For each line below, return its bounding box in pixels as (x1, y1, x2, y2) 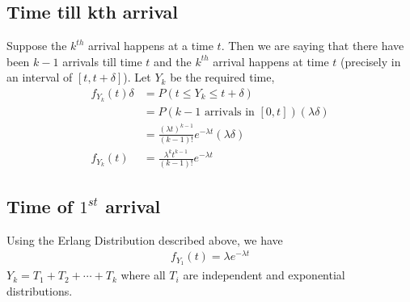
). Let (123, 69, 151, 86)
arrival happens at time (213, 52, 329, 69)
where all (120, 266, 166, 283)
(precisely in (340, 52, 401, 69)
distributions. (6, 282, 73, 299)
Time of (6, 193, 74, 218)
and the (154, 52, 192, 69)
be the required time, (170, 69, 275, 86)
